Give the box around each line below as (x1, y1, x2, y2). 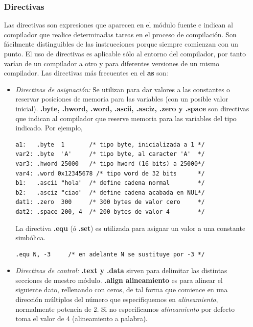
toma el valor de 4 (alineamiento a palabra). (15, 313, 148, 324)
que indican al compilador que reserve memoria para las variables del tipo (15, 113, 237, 123)
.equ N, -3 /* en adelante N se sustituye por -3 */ (15, 251, 205, 258)
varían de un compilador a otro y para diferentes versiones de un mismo (4, 58, 219, 68)
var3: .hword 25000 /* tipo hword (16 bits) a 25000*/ (15, 160, 205, 167)
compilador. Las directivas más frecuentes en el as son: (4, 68, 168, 78)
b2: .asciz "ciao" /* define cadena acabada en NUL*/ (15, 189, 205, 196)
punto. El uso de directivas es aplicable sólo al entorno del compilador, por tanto (4, 49, 246, 58)
